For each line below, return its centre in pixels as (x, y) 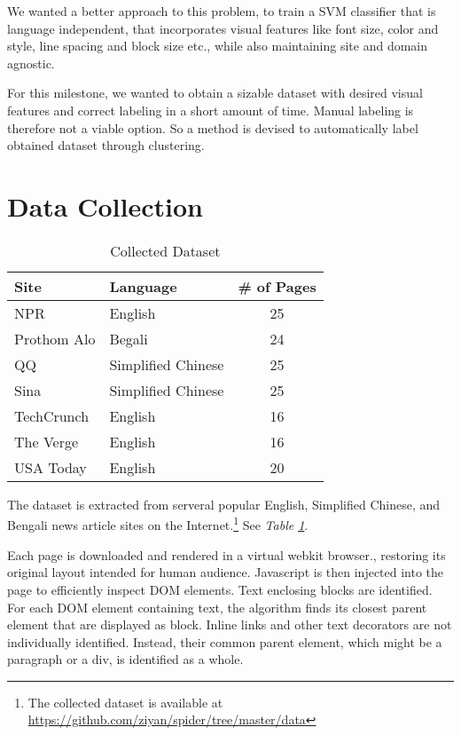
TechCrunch (52, 415)
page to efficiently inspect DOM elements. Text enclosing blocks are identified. (220, 589)
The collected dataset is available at (125, 702)
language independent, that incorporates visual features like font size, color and (223, 28)
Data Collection (105, 205)
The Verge (47, 441)
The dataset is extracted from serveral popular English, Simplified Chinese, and (224, 504)
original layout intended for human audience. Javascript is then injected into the (226, 572)
